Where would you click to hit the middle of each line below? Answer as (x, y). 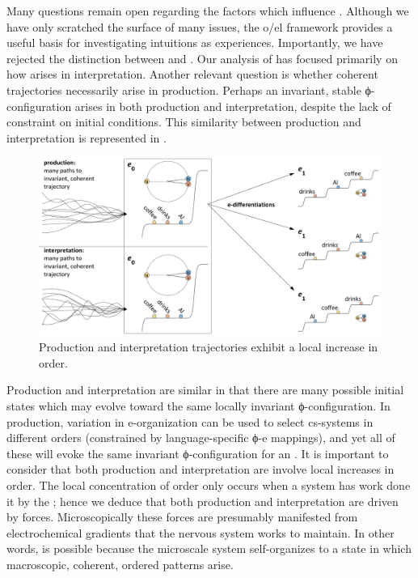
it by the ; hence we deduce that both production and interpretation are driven (203, 501)
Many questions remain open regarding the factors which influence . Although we (208, 11)
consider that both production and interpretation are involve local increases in (201, 469)
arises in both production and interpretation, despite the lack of (233, 106)
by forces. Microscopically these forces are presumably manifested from (182, 517)
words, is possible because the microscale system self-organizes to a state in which (209, 548)
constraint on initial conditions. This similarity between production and (184, 122)
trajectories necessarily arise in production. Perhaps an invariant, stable (184, 89)
